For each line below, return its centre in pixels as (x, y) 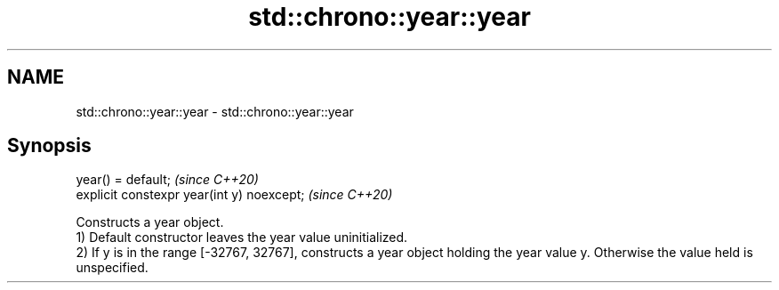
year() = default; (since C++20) (167, 180)
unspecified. (112, 268)
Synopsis (49, 146)
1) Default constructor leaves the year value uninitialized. (242, 238)
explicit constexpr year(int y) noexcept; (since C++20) (234, 195)
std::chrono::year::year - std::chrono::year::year (215, 111)
